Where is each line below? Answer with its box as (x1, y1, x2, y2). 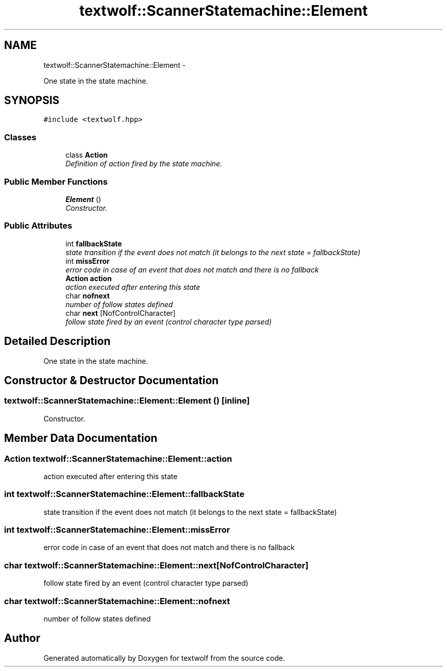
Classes (4, 132, 37, 142)
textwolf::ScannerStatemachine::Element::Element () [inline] (4, 395, 250, 406)
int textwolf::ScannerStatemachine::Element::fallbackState (4, 489, 244, 500)
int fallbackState (65, 239, 122, 248)
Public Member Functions (4, 176, 108, 187)
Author (4, 632, 40, 645)
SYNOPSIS (4, 94, 60, 107)
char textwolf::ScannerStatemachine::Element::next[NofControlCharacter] (4, 560, 309, 570)
